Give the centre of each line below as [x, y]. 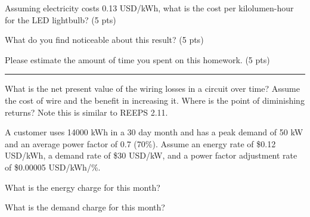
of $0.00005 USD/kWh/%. [53, 167]
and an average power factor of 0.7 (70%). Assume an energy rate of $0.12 [140, 143]
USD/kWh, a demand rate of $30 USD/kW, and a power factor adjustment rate [151, 155]
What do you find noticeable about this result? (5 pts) [104, 40]
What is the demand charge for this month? [85, 207]
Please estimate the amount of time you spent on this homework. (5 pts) [137, 59]
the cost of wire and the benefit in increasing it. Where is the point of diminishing [155, 100]
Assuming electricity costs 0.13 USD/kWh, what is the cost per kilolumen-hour [149, 8]
